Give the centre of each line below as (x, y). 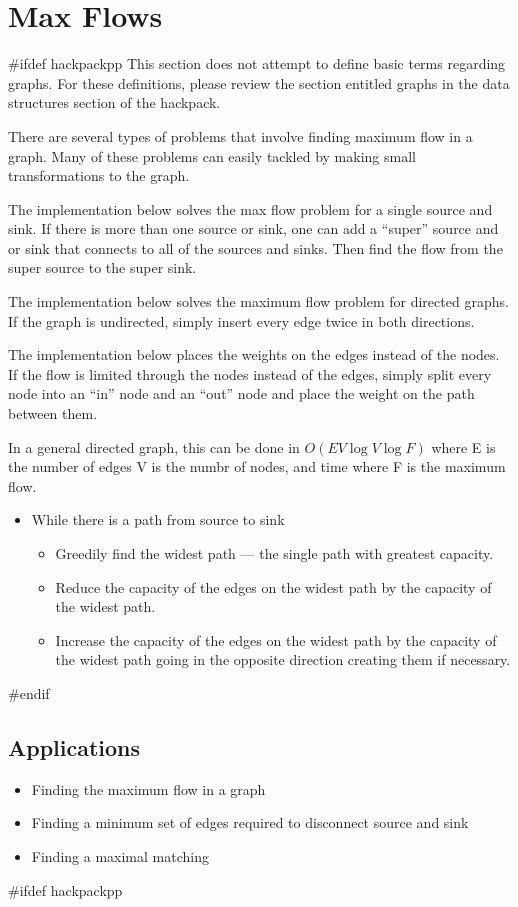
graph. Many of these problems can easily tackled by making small (212, 155)
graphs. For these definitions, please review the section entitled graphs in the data (259, 82)
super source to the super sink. (102, 267)
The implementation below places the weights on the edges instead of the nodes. (254, 354)
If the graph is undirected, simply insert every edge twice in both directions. (241, 320)
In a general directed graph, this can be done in (154, 446)
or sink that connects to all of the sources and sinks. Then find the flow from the (255, 247)
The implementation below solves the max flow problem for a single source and (250, 208)
